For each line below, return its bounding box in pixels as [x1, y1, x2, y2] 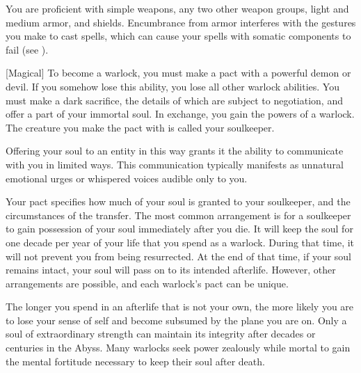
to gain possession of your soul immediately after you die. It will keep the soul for [6, 221, 353, 236]
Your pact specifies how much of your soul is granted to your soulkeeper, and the [6, 194, 351, 209]
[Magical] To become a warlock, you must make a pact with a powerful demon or [6, 65, 351, 80]
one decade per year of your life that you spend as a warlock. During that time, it [6, 235, 355, 249]
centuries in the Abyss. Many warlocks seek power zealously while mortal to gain [6, 340, 351, 355]
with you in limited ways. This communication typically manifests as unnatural [6, 157, 344, 171]
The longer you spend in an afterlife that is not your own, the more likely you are [6, 299, 354, 314]
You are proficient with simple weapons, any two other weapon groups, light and [6, 1, 349, 15]
